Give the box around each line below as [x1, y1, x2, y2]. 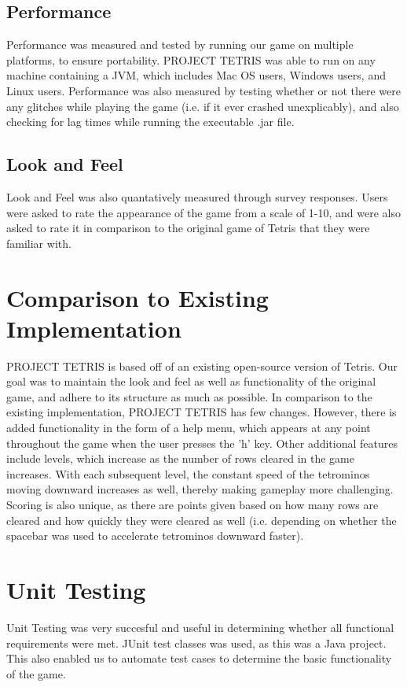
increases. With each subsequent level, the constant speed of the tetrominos [6, 465, 370, 482]
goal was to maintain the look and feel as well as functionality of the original [6, 373, 376, 390]
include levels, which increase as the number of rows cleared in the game [6, 450, 354, 467]
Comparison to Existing [6, 281, 269, 313]
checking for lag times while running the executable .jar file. [6, 113, 295, 130]
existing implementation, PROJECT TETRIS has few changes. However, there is [6, 404, 397, 420]
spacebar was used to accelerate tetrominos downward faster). [6, 527, 304, 544]
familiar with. [6, 235, 71, 251]
